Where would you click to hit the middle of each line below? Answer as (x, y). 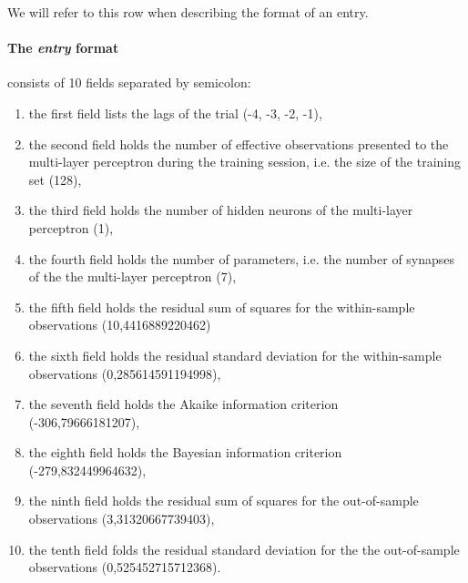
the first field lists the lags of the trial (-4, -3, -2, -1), (175, 113)
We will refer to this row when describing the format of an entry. (188, 12)
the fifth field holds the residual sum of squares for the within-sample (222, 307)
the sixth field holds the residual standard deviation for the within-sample (235, 355)
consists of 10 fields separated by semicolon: (129, 82)
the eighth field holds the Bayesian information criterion (185, 452)
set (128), (55, 179)
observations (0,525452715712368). (125, 567)
